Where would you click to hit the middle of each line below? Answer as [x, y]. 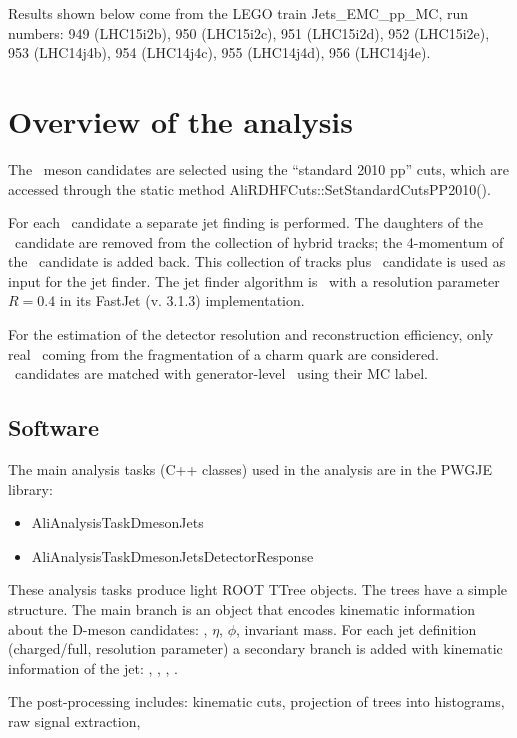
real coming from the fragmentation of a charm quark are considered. [223, 353]
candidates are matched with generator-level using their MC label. [221, 373]
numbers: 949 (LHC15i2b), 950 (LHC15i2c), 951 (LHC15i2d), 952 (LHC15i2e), [249, 32]
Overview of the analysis [181, 120]
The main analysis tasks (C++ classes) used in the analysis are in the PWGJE [250, 469]
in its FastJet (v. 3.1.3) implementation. [182, 300]
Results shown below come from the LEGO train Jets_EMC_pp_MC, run [238, 13]
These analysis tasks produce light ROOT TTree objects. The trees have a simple [258, 589]
